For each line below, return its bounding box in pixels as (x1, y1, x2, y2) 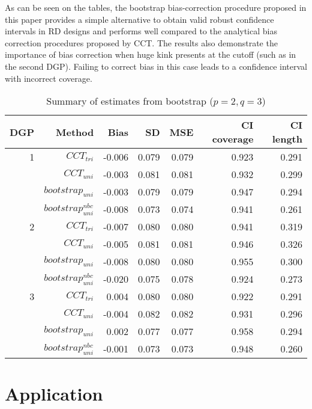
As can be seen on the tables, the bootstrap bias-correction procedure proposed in (5, 1, 307, 13)
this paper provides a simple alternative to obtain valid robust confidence (5, 13, 274, 25)
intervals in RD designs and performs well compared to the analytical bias (5, 25, 277, 37)
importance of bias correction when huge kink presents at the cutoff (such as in (5, 48, 296, 61)
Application (5, 381, 103, 406)
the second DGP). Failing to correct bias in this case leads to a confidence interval (5, 60, 307, 72)
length (272, 132, 302, 146)
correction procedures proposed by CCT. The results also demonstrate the (5, 36, 278, 49)
